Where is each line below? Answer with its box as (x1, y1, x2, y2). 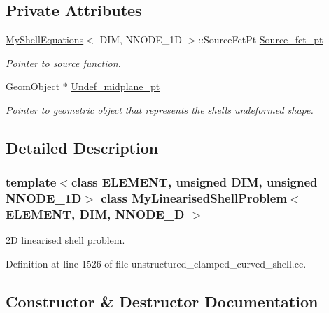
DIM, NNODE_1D (99, 32, 182, 47)
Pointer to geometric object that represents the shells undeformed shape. (6, 102, 314, 117)
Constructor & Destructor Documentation (6, 291, 318, 312)
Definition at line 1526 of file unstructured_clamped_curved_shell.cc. (6, 256, 307, 271)
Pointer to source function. (6, 55, 121, 70)
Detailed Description (6, 136, 159, 158)
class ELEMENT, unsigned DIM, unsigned (71, 173, 318, 191)
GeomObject (6, 79, 60, 94)
